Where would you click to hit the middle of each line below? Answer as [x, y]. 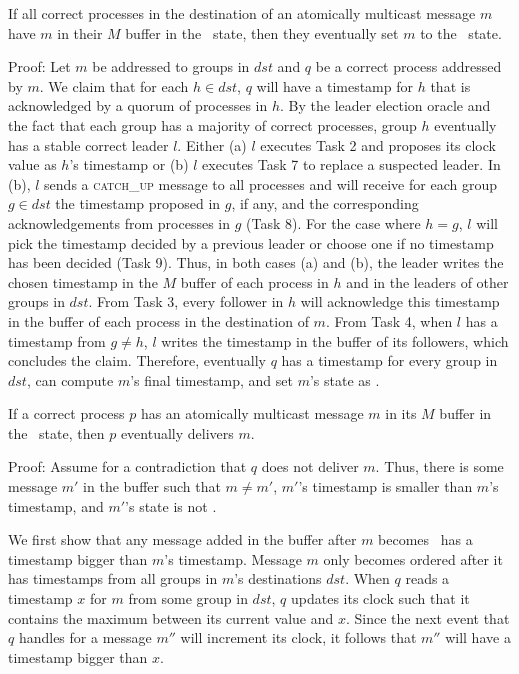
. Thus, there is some [439, 466]
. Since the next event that [428, 617]
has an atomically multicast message [252, 413]
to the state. [461, 32]
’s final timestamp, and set [211, 379]
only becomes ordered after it [413, 558]
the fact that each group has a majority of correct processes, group [212, 124]
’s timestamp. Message [233, 558]
